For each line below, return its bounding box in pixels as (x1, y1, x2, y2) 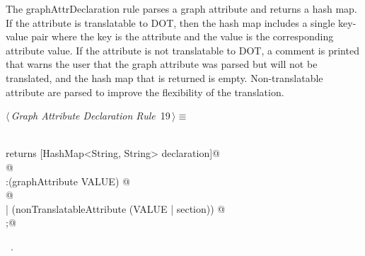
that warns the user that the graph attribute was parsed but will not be (6, 57, 318, 71)
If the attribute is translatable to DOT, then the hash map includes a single (6, 15, 335, 30)
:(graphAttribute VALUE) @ (6, 173, 130, 188)
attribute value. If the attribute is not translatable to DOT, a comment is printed (6, 42, 359, 57)
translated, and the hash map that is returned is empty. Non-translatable (6, 70, 323, 85)
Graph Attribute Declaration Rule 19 (11, 108, 170, 123)
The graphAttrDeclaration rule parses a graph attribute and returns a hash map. (6, 1, 357, 16)
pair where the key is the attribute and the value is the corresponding (31, 29, 334, 44)
